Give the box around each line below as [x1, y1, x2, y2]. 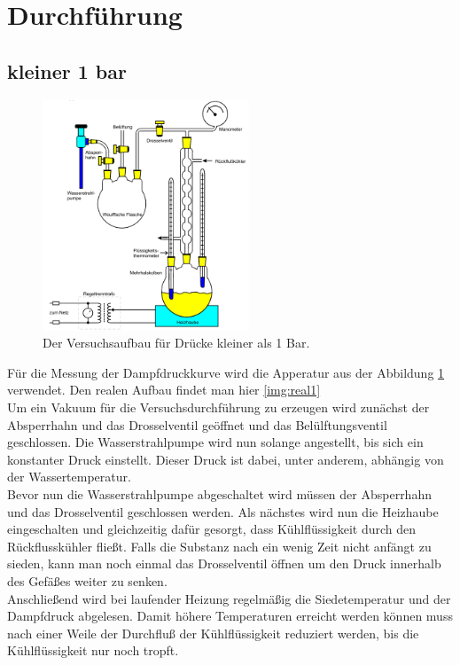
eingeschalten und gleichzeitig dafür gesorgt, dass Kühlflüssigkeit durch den [7, 520, 417, 538]
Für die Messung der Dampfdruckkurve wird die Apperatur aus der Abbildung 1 [7, 363, 445, 381]
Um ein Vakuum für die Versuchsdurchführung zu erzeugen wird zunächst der [7, 398, 430, 417]
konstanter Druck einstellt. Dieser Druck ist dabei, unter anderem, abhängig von [7, 450, 444, 468]
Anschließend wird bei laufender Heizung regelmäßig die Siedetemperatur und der [7, 589, 451, 607]
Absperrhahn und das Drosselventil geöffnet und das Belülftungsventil [7, 415, 387, 434]
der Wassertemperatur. [7, 467, 131, 486]
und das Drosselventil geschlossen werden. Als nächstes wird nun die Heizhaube [7, 502, 439, 520]
